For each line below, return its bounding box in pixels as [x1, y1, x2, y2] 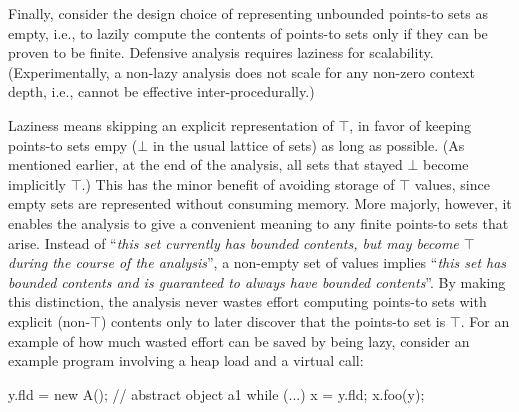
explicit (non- [8, 310, 91, 331]
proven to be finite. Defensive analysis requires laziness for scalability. [8, 42, 434, 63]
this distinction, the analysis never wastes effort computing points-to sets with [8, 291, 487, 312]
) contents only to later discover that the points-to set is [100, 310, 446, 331]
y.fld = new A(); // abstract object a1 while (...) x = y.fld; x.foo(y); [8, 383, 425, 404]
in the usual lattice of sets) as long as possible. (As [152, 134, 465, 155]
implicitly [8, 173, 66, 194]
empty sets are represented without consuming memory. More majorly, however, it [8, 193, 512, 214]
